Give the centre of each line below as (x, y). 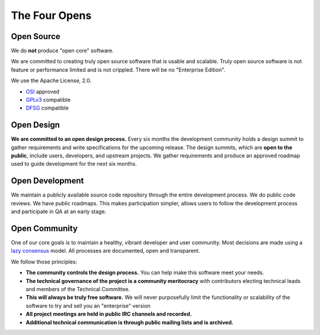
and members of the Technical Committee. (78, 289)
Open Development (47, 181)
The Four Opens (51, 15)
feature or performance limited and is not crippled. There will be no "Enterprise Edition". (118, 70)
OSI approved (42, 91)
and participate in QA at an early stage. (59, 212)
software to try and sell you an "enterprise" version (88, 305)
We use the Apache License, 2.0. (51, 80)
